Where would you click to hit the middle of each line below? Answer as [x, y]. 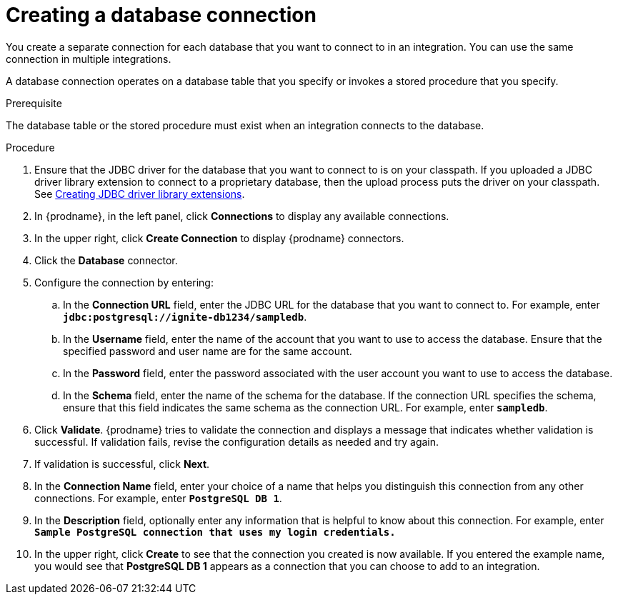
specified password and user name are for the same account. [208, 351]
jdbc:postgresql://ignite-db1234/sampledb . [185, 316]
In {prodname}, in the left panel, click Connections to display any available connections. [242, 216]
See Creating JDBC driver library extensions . [140, 194]
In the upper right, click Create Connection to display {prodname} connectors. [219, 238]
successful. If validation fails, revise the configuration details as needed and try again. [237, 441]
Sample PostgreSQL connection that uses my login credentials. [215, 532]
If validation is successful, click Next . [122, 464]
